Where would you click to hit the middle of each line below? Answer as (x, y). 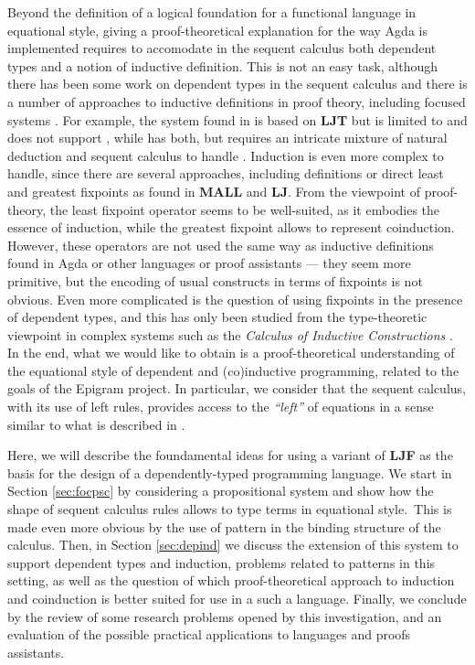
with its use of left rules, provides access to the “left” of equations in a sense (221, 407)
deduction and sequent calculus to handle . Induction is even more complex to (226, 155)
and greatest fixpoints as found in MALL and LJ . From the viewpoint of (214, 191)
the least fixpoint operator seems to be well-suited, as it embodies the (245, 209)
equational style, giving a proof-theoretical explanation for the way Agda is (217, 30)
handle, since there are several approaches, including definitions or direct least (226, 173)
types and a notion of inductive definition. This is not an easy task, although (222, 65)
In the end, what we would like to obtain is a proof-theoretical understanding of (231, 353)
